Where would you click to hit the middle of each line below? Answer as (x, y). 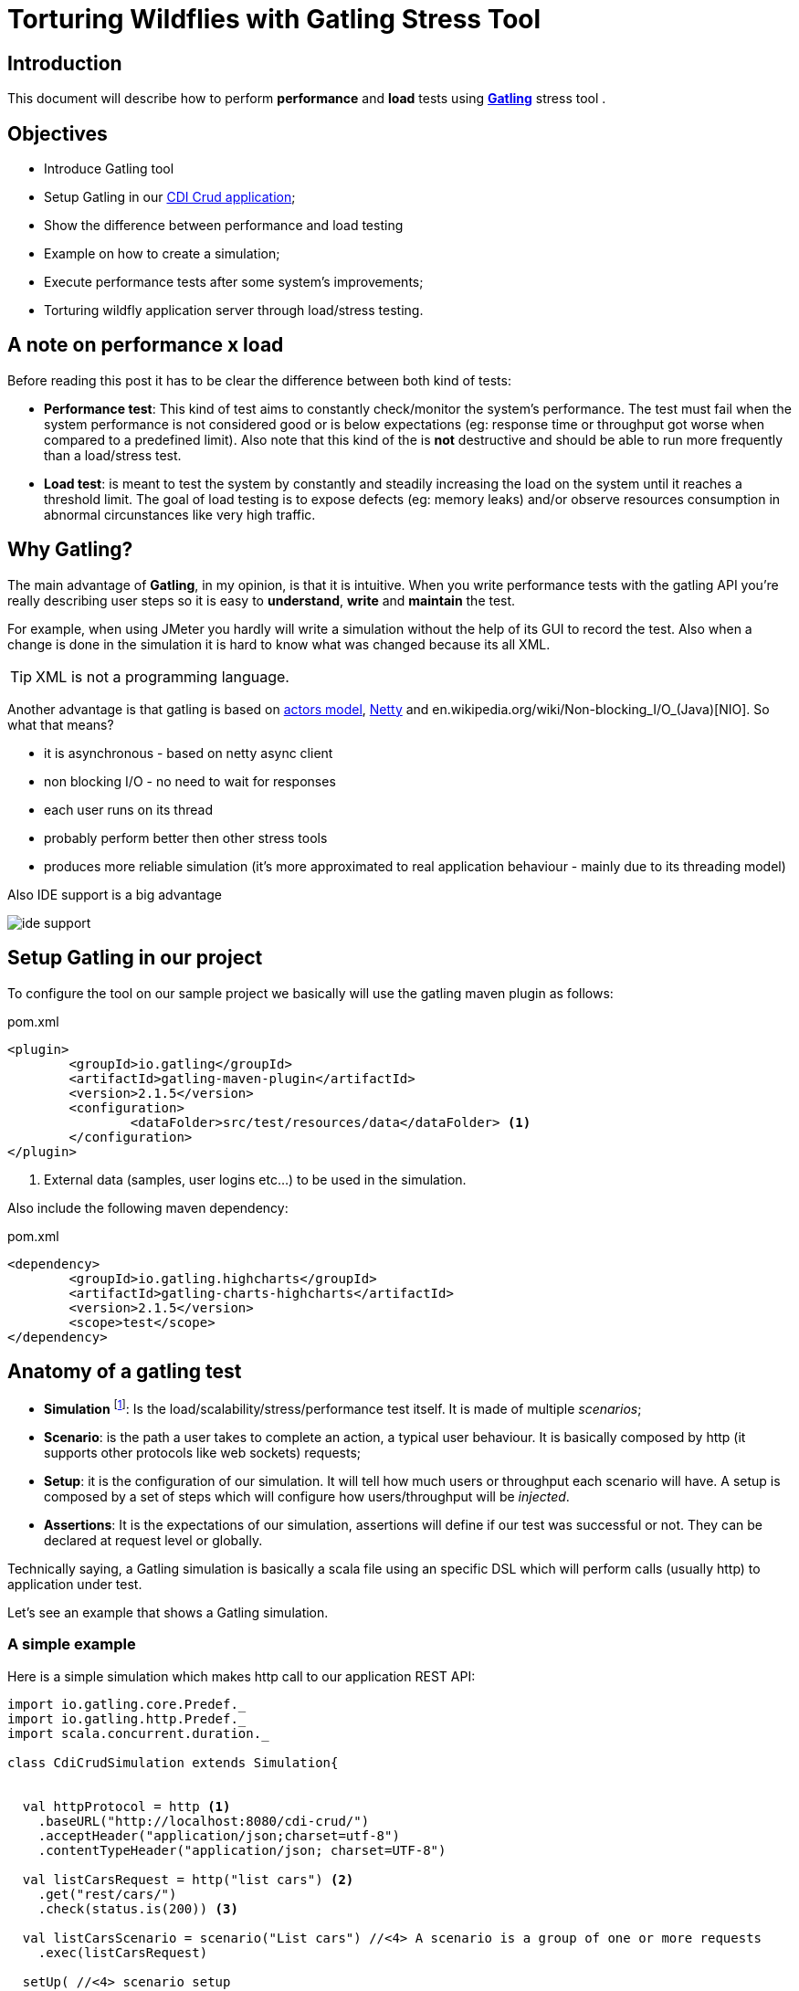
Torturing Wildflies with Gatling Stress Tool (274, 19)
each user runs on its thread (128, 809)
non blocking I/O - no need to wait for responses (190, 781)
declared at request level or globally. (153, 1541)
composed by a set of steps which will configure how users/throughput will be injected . (307, 1497)
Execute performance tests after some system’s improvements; (234, 282)
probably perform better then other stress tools (186, 837)
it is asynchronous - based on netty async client (189, 753)
